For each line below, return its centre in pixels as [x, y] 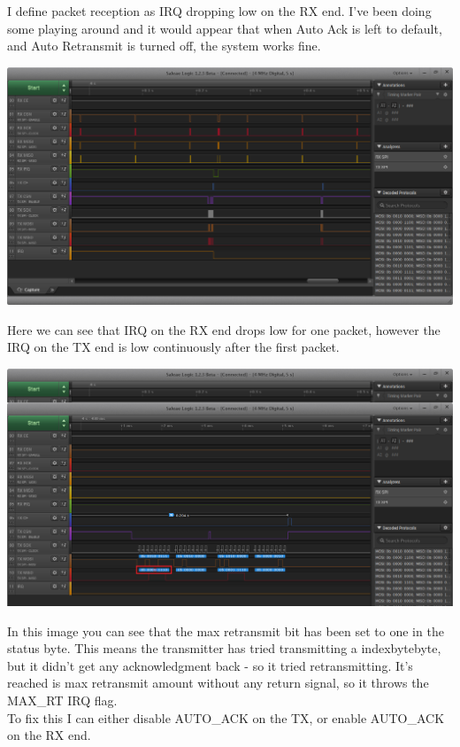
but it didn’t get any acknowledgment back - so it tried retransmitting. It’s [210, 665]
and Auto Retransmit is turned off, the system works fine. [164, 46]
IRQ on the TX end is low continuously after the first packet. [173, 347]
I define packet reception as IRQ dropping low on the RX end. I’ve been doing [219, 11]
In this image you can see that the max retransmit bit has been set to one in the [226, 630]
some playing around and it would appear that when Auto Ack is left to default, [225, 28]
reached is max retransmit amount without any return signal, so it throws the [218, 683]
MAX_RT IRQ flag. [62, 700]
